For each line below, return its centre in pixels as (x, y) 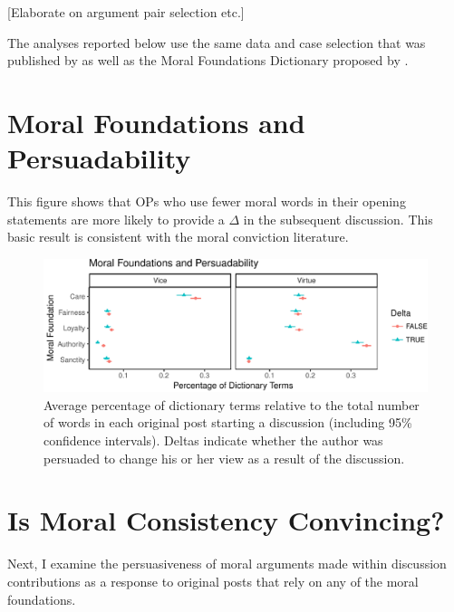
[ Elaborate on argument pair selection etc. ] (126, 12)
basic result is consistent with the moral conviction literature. (178, 237)
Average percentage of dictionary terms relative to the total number (232, 404)
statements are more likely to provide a (116, 219)
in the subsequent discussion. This (338, 219)
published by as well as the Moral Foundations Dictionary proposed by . (208, 60)
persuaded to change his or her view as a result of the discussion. (224, 458)
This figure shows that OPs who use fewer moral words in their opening (207, 201)
